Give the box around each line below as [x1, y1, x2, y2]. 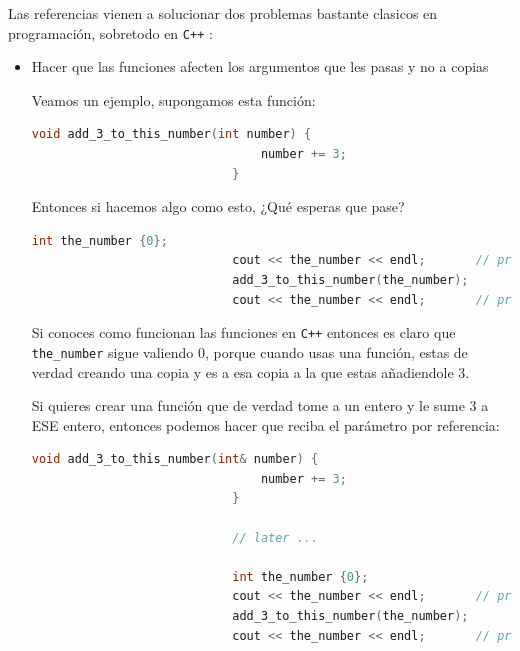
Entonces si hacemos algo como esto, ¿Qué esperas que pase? [31, 196, 405, 217]
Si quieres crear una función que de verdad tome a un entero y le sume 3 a [31, 395, 489, 416]
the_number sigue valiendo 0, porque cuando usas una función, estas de [31, 341, 468, 362]
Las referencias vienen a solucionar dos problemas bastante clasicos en [8, 3, 438, 23]
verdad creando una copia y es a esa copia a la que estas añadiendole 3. [31, 361, 470, 382]
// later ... [232, 530, 319, 545]
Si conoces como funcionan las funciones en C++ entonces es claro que [31, 322, 456, 343]
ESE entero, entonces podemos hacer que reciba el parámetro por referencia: [31, 414, 500, 435]
